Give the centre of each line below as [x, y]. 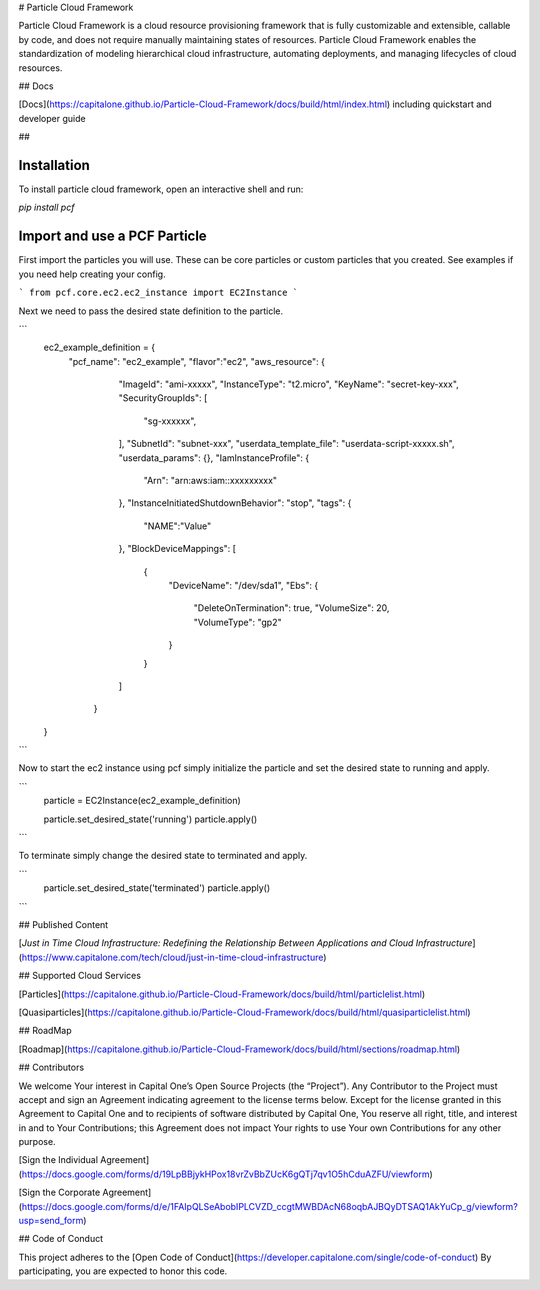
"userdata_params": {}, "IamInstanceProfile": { [214, 457]
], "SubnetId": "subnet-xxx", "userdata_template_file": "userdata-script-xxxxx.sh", [286, 444]
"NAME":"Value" [177, 526]
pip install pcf [46, 207]
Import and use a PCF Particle [112, 236]
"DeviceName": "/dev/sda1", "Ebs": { [243, 585]
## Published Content [63, 924]
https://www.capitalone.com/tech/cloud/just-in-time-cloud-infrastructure [172, 957]
